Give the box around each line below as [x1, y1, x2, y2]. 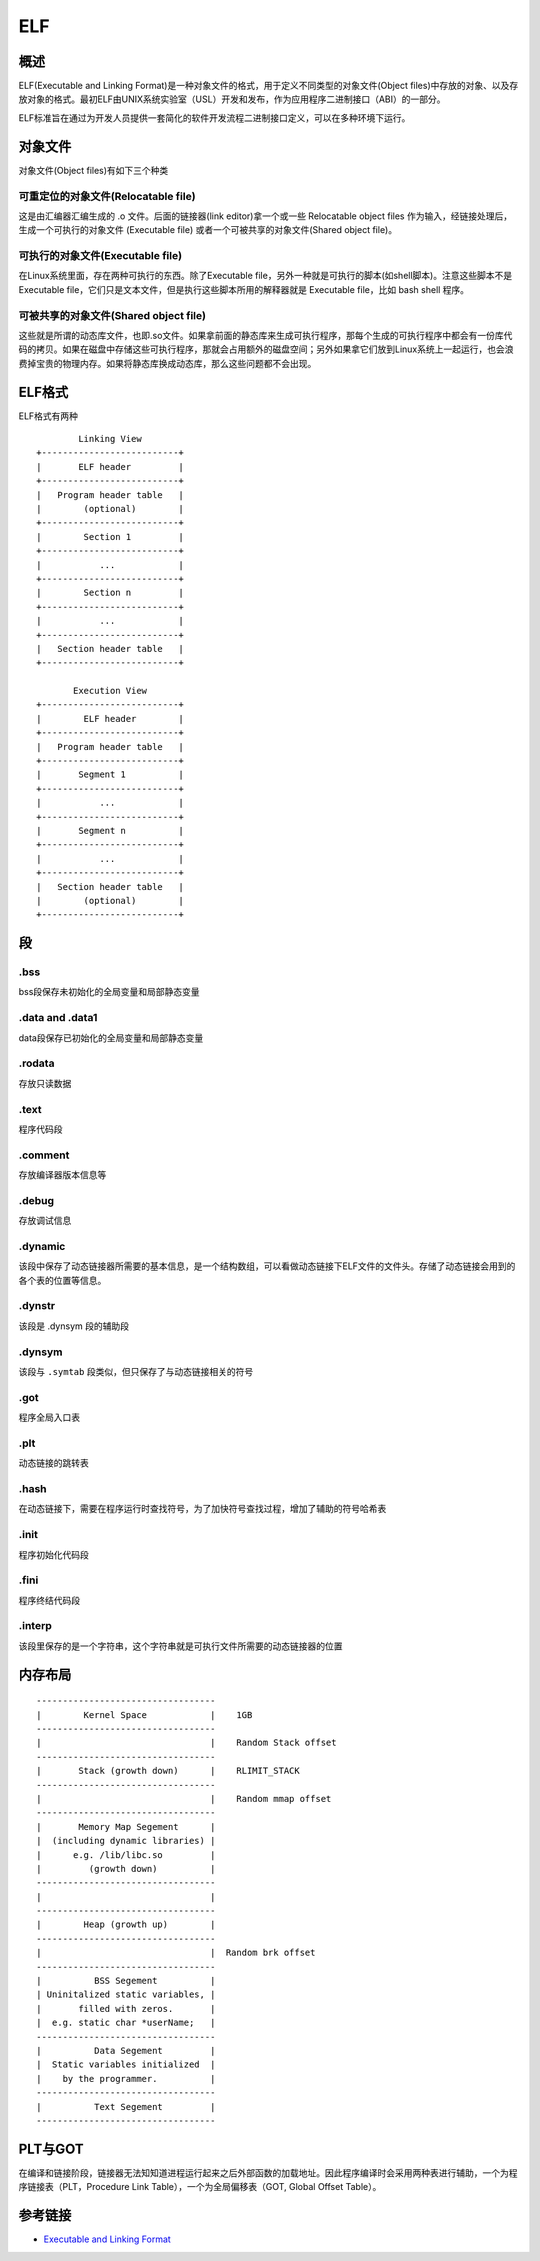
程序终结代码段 [18, 1594, 80, 1606]
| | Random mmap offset [36, 1793, 332, 1804]
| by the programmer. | [36, 2073, 216, 2084]
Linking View [78, 433, 142, 445]
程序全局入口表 [18, 1411, 80, 1424]
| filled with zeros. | [36, 2003, 216, 2014]
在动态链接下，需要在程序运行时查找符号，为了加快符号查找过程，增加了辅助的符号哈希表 [18, 1503, 387, 1515]
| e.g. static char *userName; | [36, 2017, 216, 2029]
